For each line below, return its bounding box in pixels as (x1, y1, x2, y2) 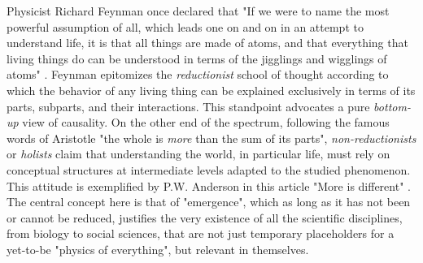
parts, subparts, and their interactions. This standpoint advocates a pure (7, 97, 370, 114)
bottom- (373, 97, 411, 114)
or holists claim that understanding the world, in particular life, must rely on (7, 145, 390, 162)
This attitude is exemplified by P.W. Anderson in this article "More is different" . (7, 177, 411, 194)
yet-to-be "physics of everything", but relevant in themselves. (7, 240, 309, 257)
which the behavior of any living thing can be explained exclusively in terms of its (7, 81, 416, 98)
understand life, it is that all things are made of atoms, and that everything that (7, 34, 408, 51)
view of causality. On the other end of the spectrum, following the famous (22, 114, 390, 131)
